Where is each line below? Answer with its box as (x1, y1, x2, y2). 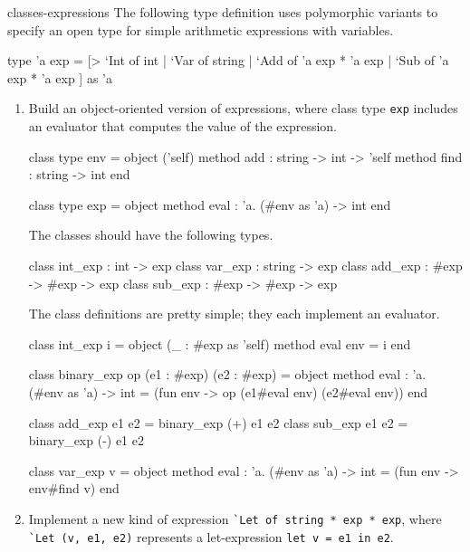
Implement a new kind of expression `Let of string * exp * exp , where (28, 509, 442, 528)
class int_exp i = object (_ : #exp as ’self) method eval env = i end (28, 334, 411, 353)
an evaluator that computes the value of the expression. (28, 117, 337, 136)
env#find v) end (28, 479, 120, 498)
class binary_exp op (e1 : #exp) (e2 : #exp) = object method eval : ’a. (28, 365, 427, 384)
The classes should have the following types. (28, 225, 273, 244)
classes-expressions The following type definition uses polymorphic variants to (7, 3, 438, 21)
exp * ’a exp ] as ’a (7, 68, 112, 87)
